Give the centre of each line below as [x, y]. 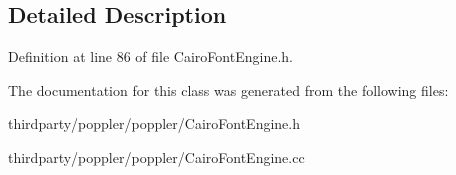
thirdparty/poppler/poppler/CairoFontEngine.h [154, 123]
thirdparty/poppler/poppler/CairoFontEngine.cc [156, 156]
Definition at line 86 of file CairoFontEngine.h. [150, 56]
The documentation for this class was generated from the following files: [228, 89]
